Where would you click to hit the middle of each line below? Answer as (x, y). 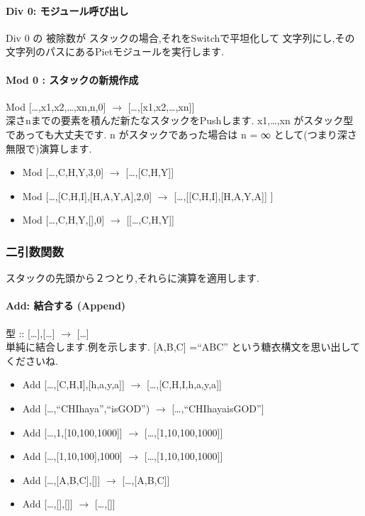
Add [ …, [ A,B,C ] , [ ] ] (61, 479)
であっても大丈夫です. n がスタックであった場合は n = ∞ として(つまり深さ (181, 134)
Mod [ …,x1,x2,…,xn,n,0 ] (56, 106)
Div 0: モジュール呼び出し (67, 10)
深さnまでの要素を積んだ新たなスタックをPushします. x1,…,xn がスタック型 (180, 120)
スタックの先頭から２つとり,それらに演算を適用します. (133, 278)
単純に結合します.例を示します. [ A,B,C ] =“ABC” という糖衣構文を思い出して (183, 347)
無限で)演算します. (49, 148)
